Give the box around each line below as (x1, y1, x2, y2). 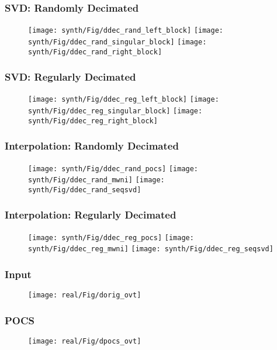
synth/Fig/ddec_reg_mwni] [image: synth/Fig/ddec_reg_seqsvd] (28, 245, 273, 254)
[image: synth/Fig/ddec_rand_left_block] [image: (28, 26, 223, 35)
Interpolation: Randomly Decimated (5, 138, 179, 153)
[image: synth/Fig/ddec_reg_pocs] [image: (28, 233, 194, 242)
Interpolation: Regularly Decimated (5, 207, 176, 222)
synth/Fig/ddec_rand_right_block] (28, 47, 162, 56)
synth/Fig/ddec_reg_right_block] (28, 116, 158, 125)
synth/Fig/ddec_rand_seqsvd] (28, 185, 141, 194)
